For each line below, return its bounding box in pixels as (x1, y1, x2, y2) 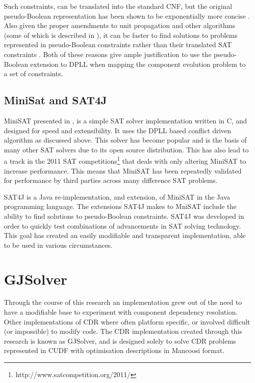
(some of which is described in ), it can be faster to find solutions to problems (4, 29, 238, 40)
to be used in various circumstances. (4, 239, 113, 250)
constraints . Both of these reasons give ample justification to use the (4, 49, 212, 59)
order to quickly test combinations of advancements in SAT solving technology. (4, 220, 241, 231)
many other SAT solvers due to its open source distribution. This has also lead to (4, 144, 249, 154)
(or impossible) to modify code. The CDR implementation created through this (4, 326, 242, 336)
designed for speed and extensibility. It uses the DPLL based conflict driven (4, 125, 231, 135)
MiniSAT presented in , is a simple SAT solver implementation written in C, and (4, 115, 247, 125)
